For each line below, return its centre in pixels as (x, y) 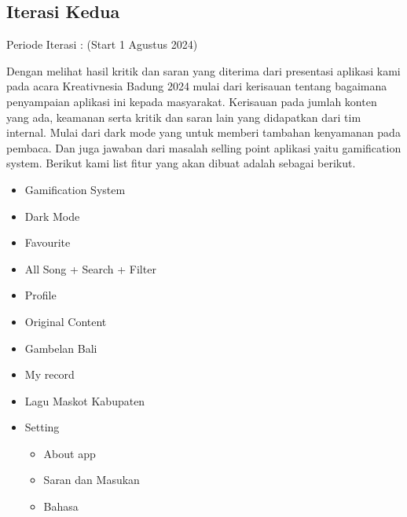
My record (49, 374)
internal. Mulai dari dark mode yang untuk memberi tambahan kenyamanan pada (203, 132)
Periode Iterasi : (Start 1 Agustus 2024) (102, 44)
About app (70, 453)
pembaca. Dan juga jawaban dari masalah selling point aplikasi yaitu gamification (204, 147)
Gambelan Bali (61, 348)
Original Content (66, 321)
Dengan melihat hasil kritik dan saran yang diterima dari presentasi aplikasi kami (203, 70)
